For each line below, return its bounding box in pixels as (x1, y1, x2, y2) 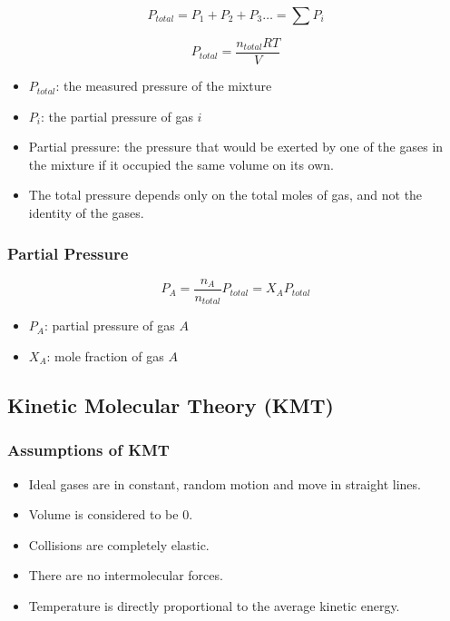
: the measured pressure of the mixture (55, 76, 272, 95)
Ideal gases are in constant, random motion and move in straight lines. (28, 474, 421, 493)
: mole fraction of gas (46, 346, 164, 365)
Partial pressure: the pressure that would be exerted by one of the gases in (28, 137, 444, 156)
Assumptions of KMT (7, 439, 170, 461)
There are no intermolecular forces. (28, 566, 223, 585)
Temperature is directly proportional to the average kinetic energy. (28, 596, 400, 615)
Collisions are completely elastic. (28, 535, 210, 554)
